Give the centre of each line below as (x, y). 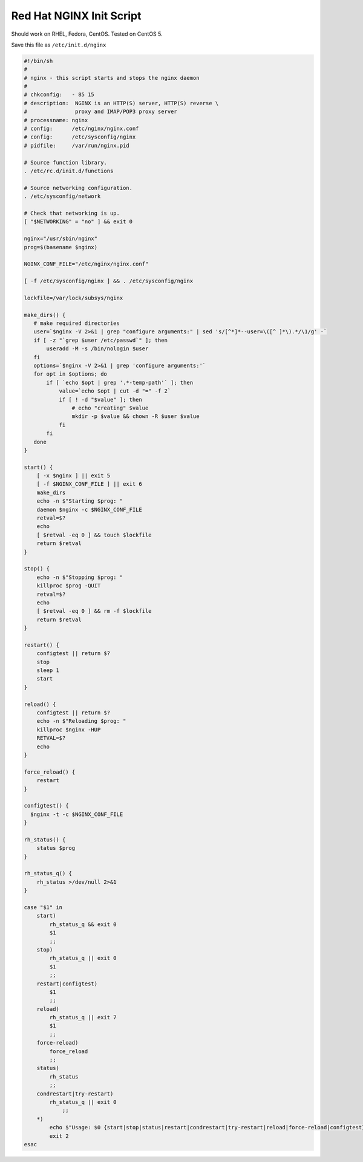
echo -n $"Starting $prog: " (80, 501)
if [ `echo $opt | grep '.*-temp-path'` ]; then (120, 382)
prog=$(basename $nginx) (61, 247)
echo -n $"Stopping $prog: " (80, 577)
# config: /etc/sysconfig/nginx (80, 137)
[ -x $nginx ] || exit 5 (74, 476)
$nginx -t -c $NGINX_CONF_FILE (77, 814)
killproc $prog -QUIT (69, 586)
